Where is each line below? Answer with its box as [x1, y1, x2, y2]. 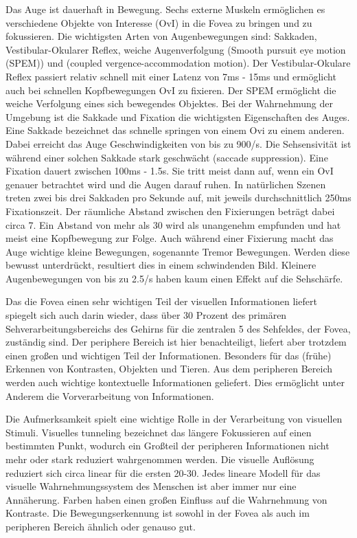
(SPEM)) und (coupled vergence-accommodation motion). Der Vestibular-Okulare [5, 56, 351, 70]
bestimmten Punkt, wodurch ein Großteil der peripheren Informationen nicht [5, 438, 330, 453]
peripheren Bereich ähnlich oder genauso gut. [5, 519, 196, 533]
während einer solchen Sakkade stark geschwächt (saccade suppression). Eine [5, 150, 328, 164]
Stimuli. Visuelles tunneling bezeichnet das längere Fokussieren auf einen [5, 425, 312, 439]
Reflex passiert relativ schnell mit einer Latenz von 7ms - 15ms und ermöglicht [5, 69, 336, 83]
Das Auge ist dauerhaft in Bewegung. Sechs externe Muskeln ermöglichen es [5, 2, 325, 16]
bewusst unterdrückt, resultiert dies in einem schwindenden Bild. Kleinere [5, 258, 316, 272]
